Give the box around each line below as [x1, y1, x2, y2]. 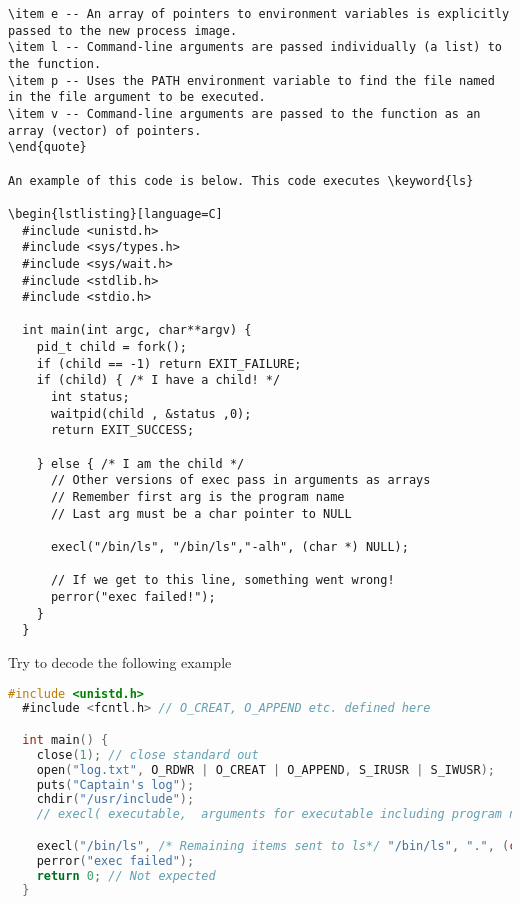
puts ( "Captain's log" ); [36, 777, 195, 792]
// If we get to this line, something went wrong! [50, 573, 395, 588]
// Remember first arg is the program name [50, 490, 345, 505]
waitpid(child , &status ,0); [50, 406, 252, 421]
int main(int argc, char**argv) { [22, 323, 252, 338]
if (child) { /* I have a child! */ [36, 373, 281, 388]
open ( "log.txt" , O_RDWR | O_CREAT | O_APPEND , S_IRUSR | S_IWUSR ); [36, 762, 495, 777]
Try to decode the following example [8, 651, 232, 672]
